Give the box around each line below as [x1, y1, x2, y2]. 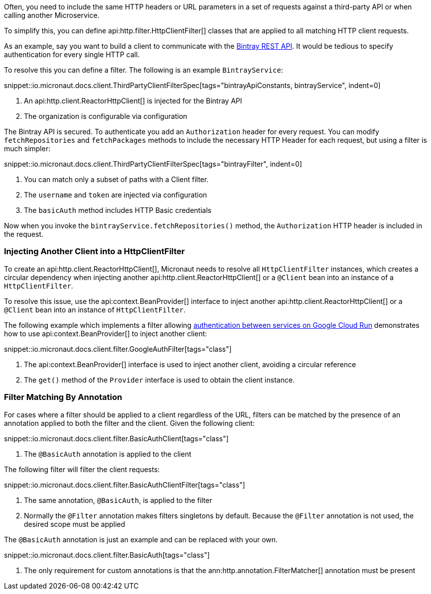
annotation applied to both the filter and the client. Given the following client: [4, 418, 255, 427]
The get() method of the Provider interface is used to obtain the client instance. [24, 375, 295, 384]
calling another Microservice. [4, 11, 100, 19]
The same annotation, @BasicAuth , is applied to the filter [24, 495, 213, 504]
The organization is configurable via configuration [24, 112, 188, 120]
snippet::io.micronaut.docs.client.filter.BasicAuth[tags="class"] [4, 550, 210, 559]
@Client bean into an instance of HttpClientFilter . [4, 305, 186, 314]
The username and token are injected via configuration [24, 191, 207, 199]
